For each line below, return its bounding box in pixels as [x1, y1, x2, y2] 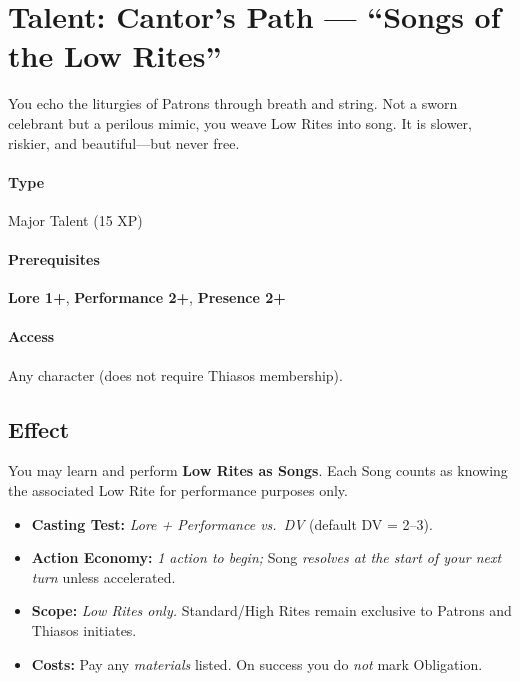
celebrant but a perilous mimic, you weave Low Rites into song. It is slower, [8, 112, 472, 133]
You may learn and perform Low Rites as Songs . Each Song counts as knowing [8, 460, 508, 481]
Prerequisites [8, 249, 100, 270]
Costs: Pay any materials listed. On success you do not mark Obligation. [31, 653, 483, 674]
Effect [8, 413, 70, 444]
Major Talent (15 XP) [8, 209, 143, 230]
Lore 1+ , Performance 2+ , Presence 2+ [8, 287, 286, 308]
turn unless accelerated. [31, 566, 176, 587]
